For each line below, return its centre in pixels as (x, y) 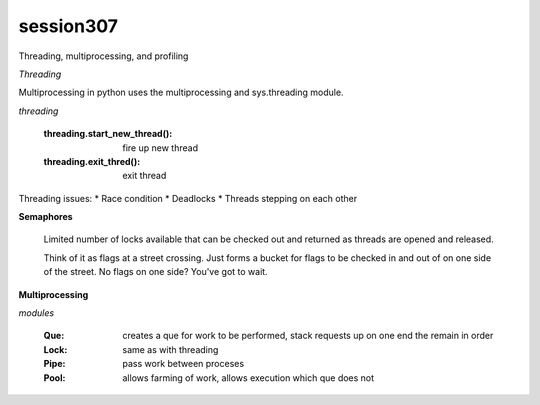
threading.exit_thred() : (92, 161)
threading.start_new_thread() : (108, 134)
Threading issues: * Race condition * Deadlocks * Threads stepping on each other (188, 198)
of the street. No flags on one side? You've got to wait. (156, 272)
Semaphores (46, 217)
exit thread (144, 176)
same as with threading (170, 349)
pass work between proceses (183, 364)
